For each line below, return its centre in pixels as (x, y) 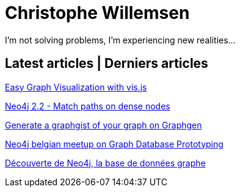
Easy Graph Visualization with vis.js (76, 87)
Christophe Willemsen (97, 13)
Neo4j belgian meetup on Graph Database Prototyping (114, 144)
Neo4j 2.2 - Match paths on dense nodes (88, 106)
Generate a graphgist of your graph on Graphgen (104, 125)
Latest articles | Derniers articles (107, 64)
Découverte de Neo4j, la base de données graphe (105, 163)
